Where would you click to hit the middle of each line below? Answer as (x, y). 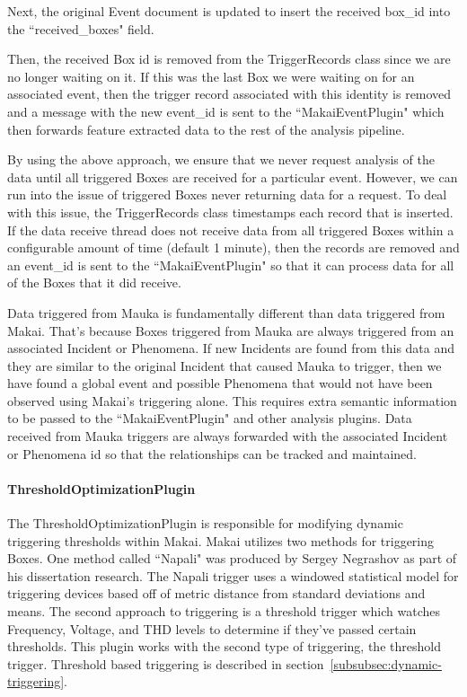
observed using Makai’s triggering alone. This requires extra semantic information (232, 400)
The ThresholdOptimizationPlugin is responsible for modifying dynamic (205, 523)
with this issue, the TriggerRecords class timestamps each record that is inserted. (230, 212)
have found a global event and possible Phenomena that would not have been (220, 383)
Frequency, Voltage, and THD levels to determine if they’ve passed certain (212, 628)
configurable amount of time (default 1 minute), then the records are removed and (233, 247)
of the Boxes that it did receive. (94, 282)
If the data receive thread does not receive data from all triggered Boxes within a (231, 229)
